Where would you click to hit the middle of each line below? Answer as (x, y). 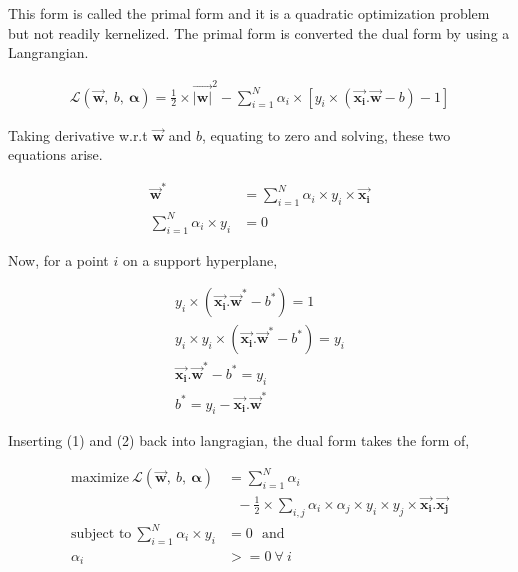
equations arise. (55, 154)
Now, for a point (58, 259)
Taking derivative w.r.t (78, 134)
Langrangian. (48, 52)
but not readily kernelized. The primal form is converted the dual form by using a (259, 32)
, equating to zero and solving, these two (326, 134)
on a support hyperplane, (200, 259)
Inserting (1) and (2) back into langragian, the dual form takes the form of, (239, 440)
